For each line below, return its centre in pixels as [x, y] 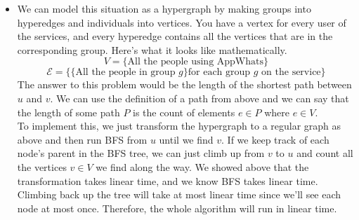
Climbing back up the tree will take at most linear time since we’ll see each [179, 194]
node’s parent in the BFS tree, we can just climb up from [141, 153]
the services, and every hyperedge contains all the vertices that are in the [175, 36]
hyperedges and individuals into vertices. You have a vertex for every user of [182, 22]
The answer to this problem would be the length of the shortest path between [184, 84]
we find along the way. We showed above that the [202, 166]
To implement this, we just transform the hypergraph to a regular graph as [179, 126]
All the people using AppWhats [196, 62]
